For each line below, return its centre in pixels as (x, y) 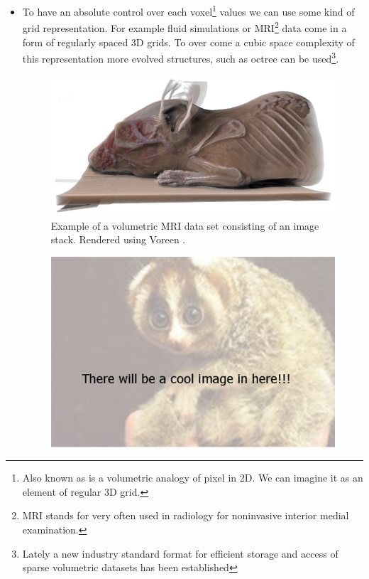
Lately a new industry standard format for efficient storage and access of (180, 553)
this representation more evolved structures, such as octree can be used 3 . (181, 57)
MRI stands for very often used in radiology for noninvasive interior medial (186, 515)
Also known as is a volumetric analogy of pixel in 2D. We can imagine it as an (193, 478)
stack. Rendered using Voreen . (118, 239)
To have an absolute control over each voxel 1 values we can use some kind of (188, 10)
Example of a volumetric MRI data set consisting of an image (185, 225)
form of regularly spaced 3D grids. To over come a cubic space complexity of (188, 42)
